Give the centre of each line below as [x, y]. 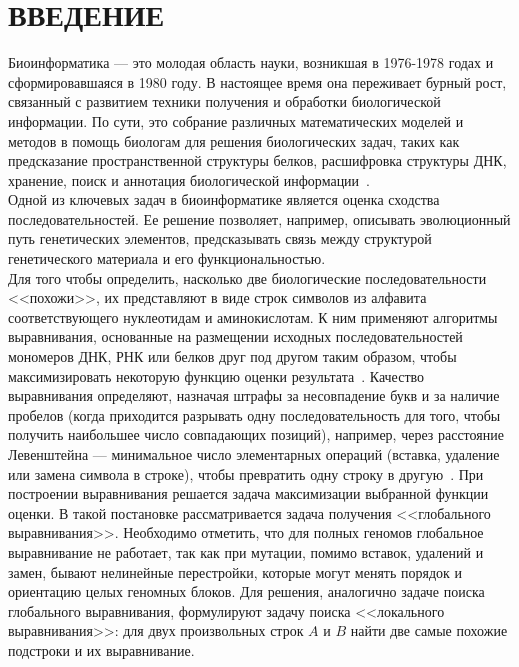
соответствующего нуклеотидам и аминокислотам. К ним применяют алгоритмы [253, 316]
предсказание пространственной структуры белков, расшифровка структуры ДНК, [257, 160]
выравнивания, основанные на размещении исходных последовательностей [235, 336]
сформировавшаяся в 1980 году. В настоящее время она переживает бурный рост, [257, 81]
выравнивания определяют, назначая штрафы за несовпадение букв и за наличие [254, 395]
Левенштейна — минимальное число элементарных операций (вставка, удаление [254, 454]
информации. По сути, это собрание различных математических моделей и [236, 120]
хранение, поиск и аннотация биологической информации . [189, 179]
